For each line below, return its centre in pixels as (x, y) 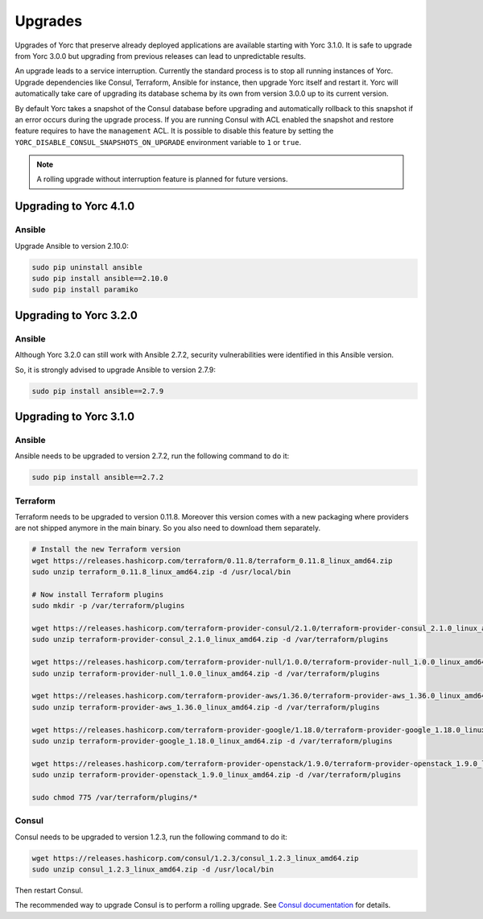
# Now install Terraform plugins (98, 594)
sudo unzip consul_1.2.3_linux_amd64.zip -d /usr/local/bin (153, 869)
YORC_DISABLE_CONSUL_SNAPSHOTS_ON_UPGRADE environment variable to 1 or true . (158, 142)
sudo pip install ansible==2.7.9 (98, 391)
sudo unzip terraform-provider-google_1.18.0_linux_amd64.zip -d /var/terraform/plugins (213, 741)
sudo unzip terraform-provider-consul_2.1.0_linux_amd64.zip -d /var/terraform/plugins (210, 640)
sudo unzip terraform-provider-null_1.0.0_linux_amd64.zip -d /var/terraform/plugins (206, 673)
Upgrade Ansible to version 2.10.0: (72, 246)
